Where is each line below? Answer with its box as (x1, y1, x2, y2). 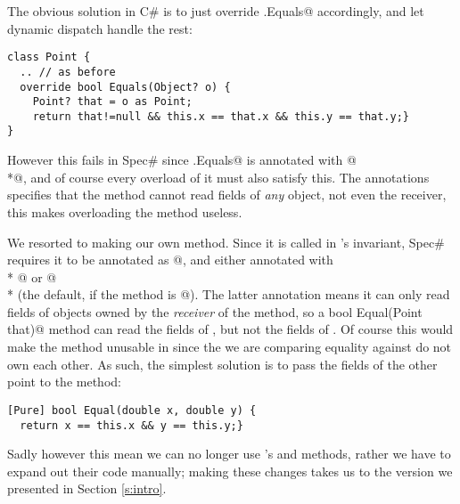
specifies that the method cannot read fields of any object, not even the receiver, (7, 185, 447, 204)
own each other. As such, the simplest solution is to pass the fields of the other (7, 354, 438, 373)
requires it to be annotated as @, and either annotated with (7, 250, 333, 269)
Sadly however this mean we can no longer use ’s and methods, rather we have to (7, 444, 451, 463)
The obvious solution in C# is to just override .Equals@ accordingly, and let (7, 2, 424, 20)
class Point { (7, 51, 91, 64)
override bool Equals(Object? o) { (20, 80, 231, 93)
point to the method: (7, 372, 121, 391)
